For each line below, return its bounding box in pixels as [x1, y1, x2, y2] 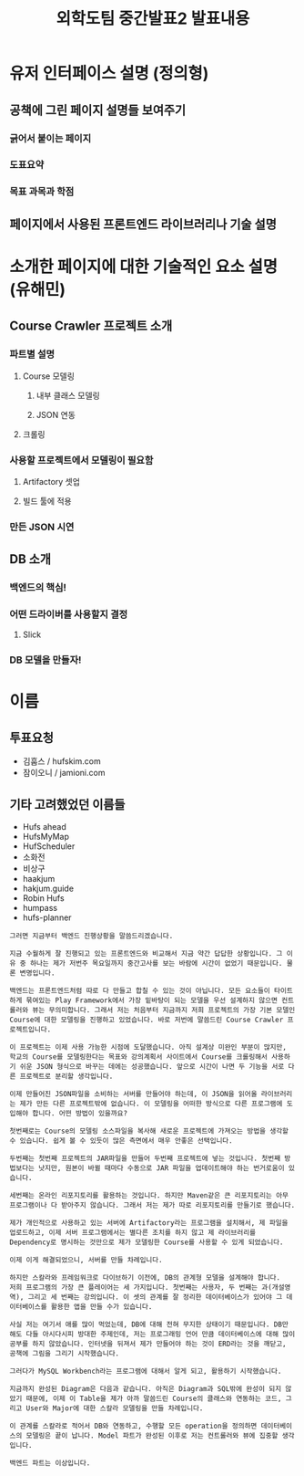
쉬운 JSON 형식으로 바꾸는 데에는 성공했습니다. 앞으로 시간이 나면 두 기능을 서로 [19, 1063, 285, 1072]
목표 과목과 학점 [9, 185, 75, 198]
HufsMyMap [22, 832, 70, 843]
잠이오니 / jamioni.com [22, 768, 106, 779]
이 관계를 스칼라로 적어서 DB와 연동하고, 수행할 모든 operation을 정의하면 [9, 1421, 258, 1431]
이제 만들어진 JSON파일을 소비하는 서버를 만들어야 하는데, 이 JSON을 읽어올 [9, 1090, 258, 1099]
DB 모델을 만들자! [9, 654, 82, 666]
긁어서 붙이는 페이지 [9, 131, 92, 144]
